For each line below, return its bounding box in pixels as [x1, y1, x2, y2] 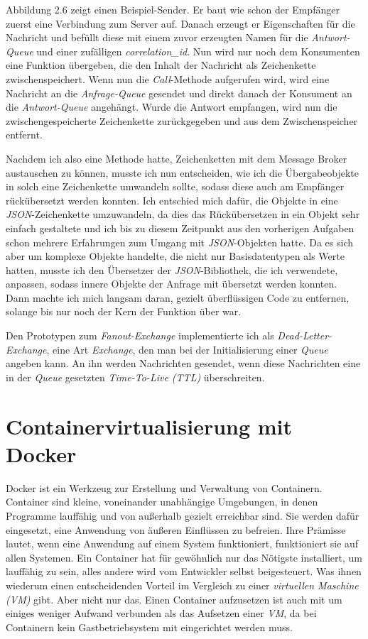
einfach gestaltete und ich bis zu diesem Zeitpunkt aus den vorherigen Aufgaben [6, 220, 355, 235]
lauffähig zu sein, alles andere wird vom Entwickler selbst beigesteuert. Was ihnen [6, 564, 362, 579]
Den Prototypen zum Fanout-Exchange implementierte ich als [6, 328, 274, 343]
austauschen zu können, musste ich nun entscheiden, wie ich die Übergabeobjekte [6, 165, 359, 180]
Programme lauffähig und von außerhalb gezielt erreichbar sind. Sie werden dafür [6, 508, 359, 523]
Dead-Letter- [277, 328, 332, 343]
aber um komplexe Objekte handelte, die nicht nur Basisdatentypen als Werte [6, 248, 345, 263]
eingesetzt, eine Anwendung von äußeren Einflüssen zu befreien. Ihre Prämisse [6, 522, 346, 537]
